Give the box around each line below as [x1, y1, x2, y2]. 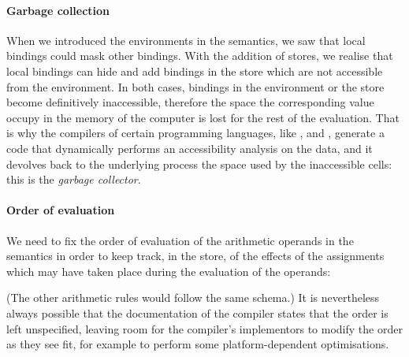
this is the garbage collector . [6, 171, 141, 188]
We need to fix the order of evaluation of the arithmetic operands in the [6, 232, 354, 248]
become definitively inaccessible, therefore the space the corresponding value [6, 94, 374, 110]
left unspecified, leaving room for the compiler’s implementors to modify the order [6, 320, 403, 337]
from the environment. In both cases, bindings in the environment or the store [6, 78, 385, 95]
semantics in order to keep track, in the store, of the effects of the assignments [6, 247, 385, 264]
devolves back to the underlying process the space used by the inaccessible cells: [6, 155, 392, 172]
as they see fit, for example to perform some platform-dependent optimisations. [6, 336, 389, 352]
